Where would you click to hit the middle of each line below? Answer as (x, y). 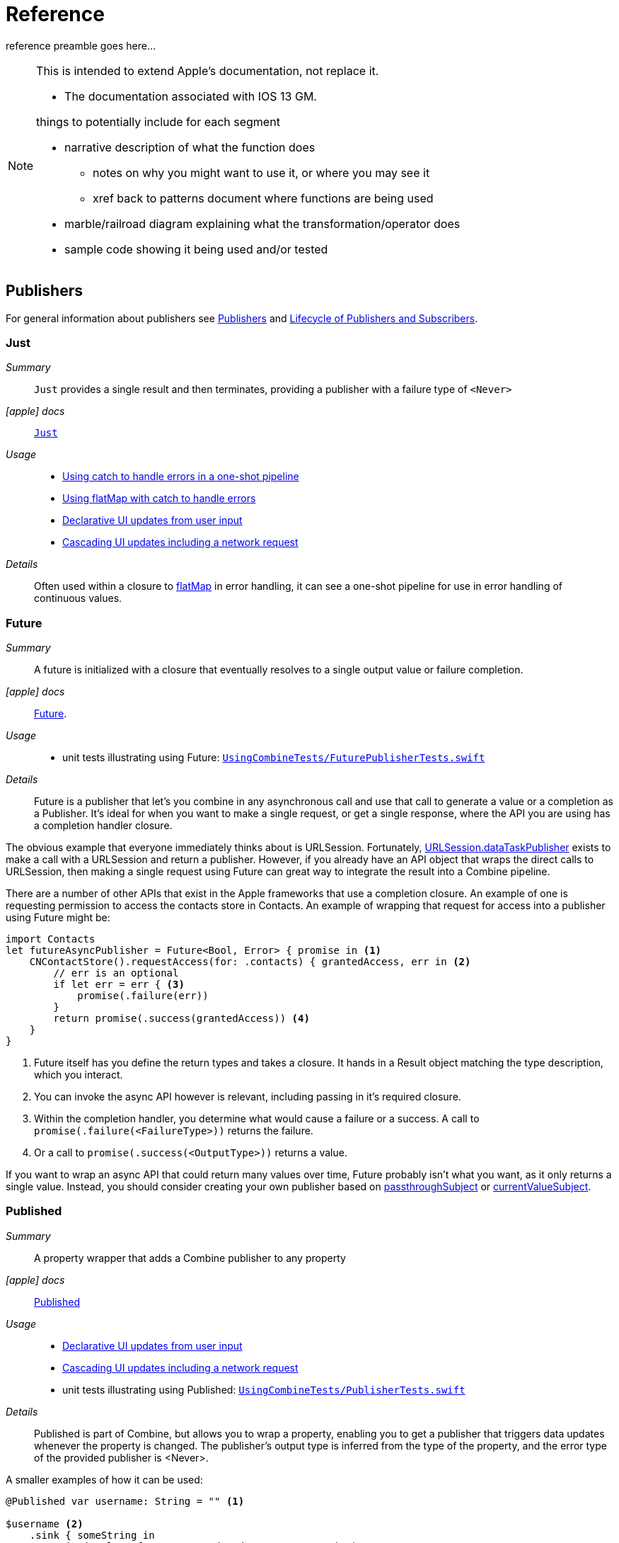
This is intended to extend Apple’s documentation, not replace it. (208, 70)
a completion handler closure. (103, 826)
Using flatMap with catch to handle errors (159, 499)
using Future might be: (58, 918)
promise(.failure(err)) (143, 996)
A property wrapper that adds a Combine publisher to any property (190, 1258)
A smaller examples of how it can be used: (104, 1479)
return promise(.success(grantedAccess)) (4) (181, 1019)
